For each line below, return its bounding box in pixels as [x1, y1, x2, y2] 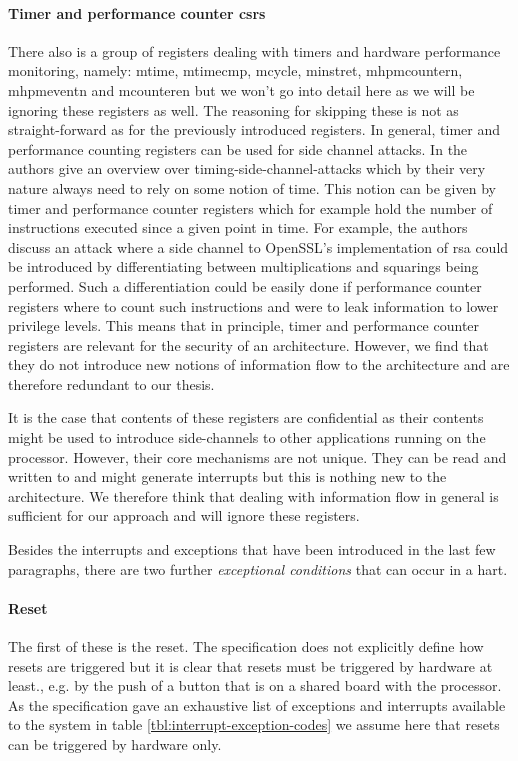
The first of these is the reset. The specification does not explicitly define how [8, 636, 484, 657]
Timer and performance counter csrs [8, 2, 266, 23]
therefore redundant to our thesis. [8, 373, 215, 394]
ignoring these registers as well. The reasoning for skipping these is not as [8, 99, 459, 120]
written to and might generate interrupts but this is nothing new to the [8, 466, 447, 487]
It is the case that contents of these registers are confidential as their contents [8, 407, 484, 428]
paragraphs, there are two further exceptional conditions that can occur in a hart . [8, 558, 508, 579]
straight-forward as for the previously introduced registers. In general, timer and [8, 119, 500, 140]
